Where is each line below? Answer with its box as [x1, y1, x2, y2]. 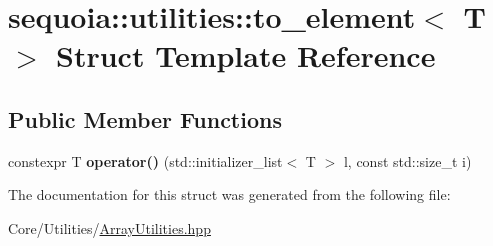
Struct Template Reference [56, 35, 436, 76]
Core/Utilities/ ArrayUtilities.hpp [8, 217, 211, 238]
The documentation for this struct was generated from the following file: [8, 184, 451, 205]
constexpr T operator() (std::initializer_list [8, 150, 283, 171]
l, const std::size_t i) [343, 150, 472, 171]
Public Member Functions [8, 103, 282, 134]
